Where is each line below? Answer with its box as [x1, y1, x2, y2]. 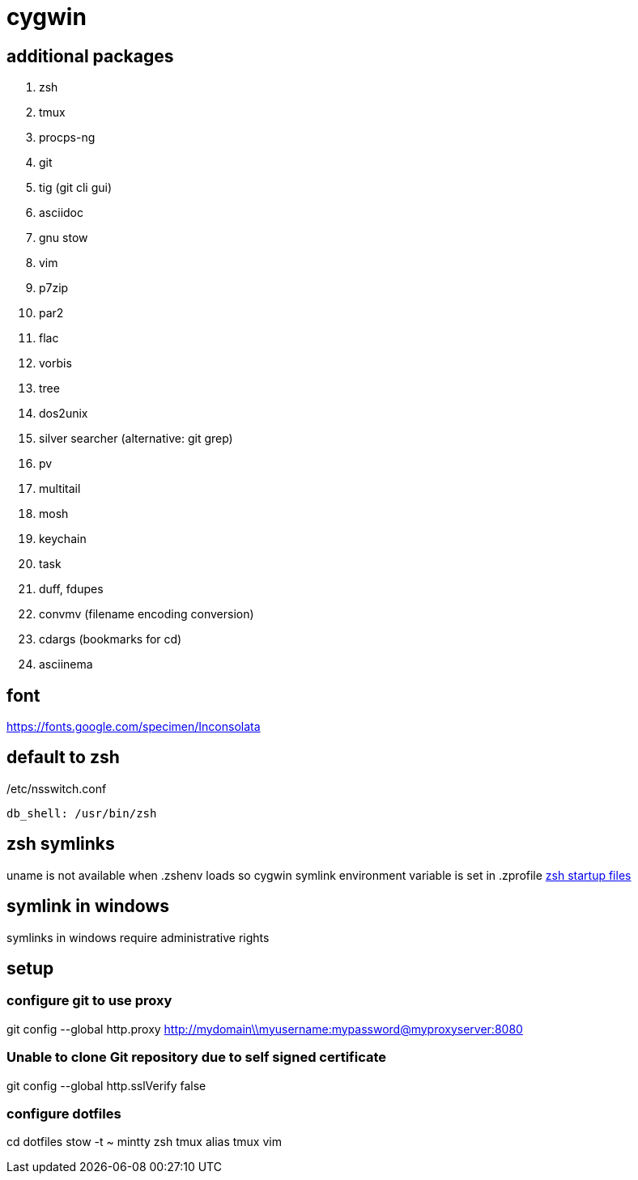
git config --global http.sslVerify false [6, 1078, 206, 1093]
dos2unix [39, 406, 88, 421]
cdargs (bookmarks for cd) [39, 632, 182, 647]
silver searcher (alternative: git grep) [39, 431, 233, 446]
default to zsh [6, 747, 120, 768]
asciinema [39, 657, 93, 672]
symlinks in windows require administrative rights [6, 930, 270, 944]
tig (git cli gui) [39, 180, 113, 195]
